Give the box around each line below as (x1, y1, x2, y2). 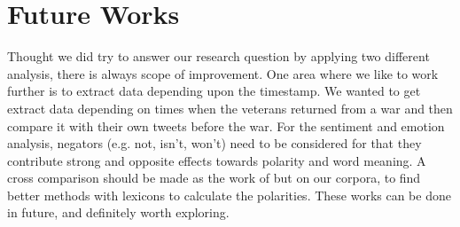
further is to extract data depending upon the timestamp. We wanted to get (7, 82, 421, 100)
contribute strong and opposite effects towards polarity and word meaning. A (7, 151, 426, 169)
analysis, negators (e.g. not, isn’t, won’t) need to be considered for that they (7, 134, 422, 153)
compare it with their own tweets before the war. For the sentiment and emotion (7, 116, 445, 135)
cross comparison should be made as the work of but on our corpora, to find (7, 168, 421, 187)
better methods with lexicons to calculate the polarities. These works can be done (7, 185, 451, 204)
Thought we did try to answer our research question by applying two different (7, 47, 430, 66)
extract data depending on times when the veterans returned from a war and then (7, 98, 453, 117)
